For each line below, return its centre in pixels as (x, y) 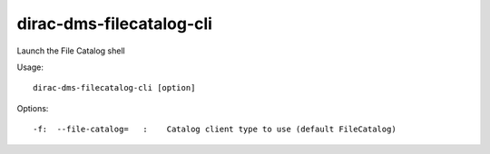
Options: (33, 108)
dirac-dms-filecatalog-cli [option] (114, 88)
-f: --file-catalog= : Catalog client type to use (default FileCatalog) (215, 130)
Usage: (30, 67)
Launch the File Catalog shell (71, 51)
